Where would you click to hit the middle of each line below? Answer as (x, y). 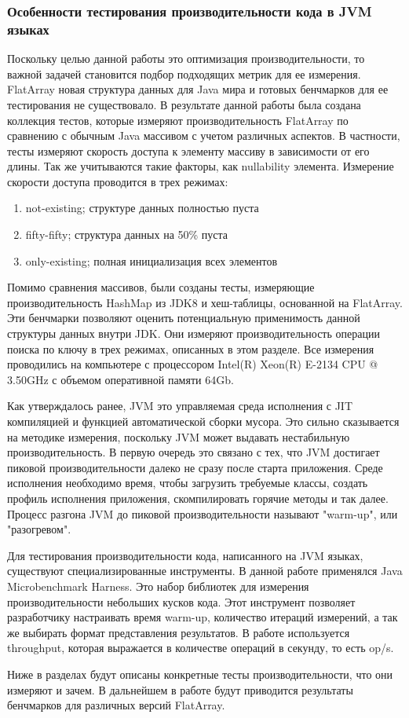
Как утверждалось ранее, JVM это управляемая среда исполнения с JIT (180, 406)
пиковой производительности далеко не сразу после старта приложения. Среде (195, 467)
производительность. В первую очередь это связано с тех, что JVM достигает (194, 452)
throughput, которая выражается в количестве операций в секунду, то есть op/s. (201, 648)
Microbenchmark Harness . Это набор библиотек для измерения (158, 586)
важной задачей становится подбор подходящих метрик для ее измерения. (184, 73)
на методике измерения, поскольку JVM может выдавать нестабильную (179, 436)
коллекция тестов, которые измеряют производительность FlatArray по (178, 120)
